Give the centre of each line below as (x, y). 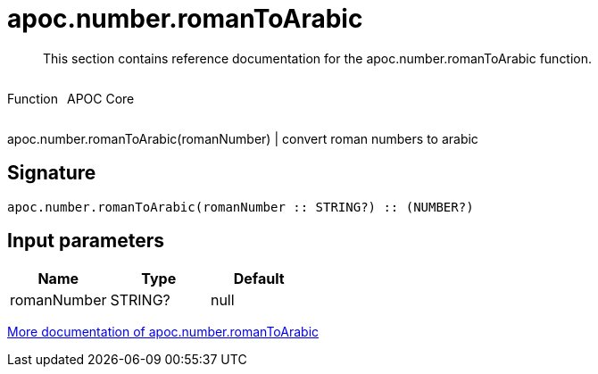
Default (259, 279)
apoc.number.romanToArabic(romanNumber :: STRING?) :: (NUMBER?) (241, 207)
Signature (52, 173)
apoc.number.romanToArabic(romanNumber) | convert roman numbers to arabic (243, 138)
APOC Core (100, 98)
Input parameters (86, 241)
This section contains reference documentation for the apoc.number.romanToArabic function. (318, 58)
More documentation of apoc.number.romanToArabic (163, 332)
